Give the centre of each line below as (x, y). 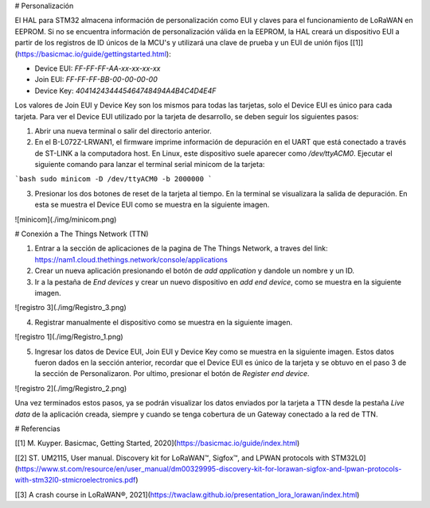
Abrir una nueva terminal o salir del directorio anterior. (123, 130)
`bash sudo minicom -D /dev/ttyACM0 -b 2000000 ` (113, 179)
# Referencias (37, 429)
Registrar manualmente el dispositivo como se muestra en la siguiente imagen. (164, 322)
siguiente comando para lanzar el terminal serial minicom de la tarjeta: (150, 165)
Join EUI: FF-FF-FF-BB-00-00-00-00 (96, 79)
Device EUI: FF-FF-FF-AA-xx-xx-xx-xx (98, 68)
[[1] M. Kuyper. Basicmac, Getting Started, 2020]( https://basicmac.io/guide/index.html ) (157, 443)
